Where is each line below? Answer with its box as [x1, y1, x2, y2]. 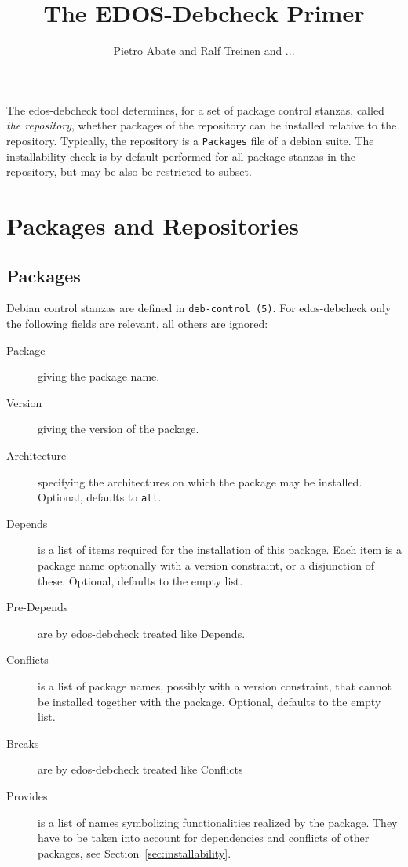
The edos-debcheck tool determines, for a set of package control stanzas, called [6, 101, 384, 118]
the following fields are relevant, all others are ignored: [6, 315, 268, 331]
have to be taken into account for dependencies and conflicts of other [38, 829, 370, 846]
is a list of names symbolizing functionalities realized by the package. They [38, 814, 398, 830]
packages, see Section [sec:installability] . [38, 844, 231, 861]
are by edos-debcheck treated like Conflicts [38, 761, 243, 778]
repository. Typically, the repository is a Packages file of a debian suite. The [6, 132, 374, 148]
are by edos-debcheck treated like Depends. [38, 625, 246, 641]
